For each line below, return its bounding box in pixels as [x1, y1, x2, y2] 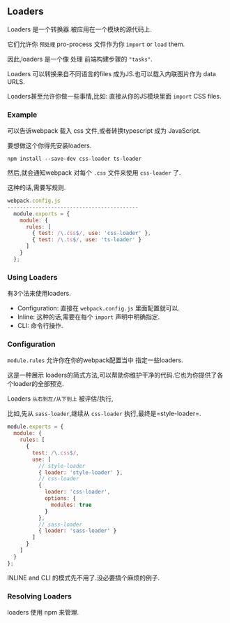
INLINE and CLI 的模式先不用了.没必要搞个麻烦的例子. [7, 573, 160, 582]
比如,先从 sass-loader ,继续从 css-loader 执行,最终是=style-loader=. [7, 409, 201, 418]
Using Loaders [7, 272, 58, 282]
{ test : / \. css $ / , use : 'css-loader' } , [32, 230, 151, 237]
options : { [44, 495, 77, 502]
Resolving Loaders [7, 591, 72, 601]
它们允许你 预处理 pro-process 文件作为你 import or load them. [7, 40, 185, 48]
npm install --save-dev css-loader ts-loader [7, 155, 141, 163]
